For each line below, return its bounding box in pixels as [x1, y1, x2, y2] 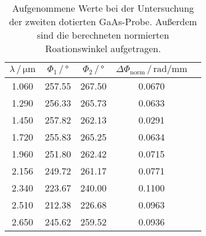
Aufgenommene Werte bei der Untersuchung [12, 1, 194, 15]
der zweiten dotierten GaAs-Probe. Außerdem [9, 15, 197, 28]
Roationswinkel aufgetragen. [45, 42, 161, 55]
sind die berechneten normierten [36, 28, 170, 42]
